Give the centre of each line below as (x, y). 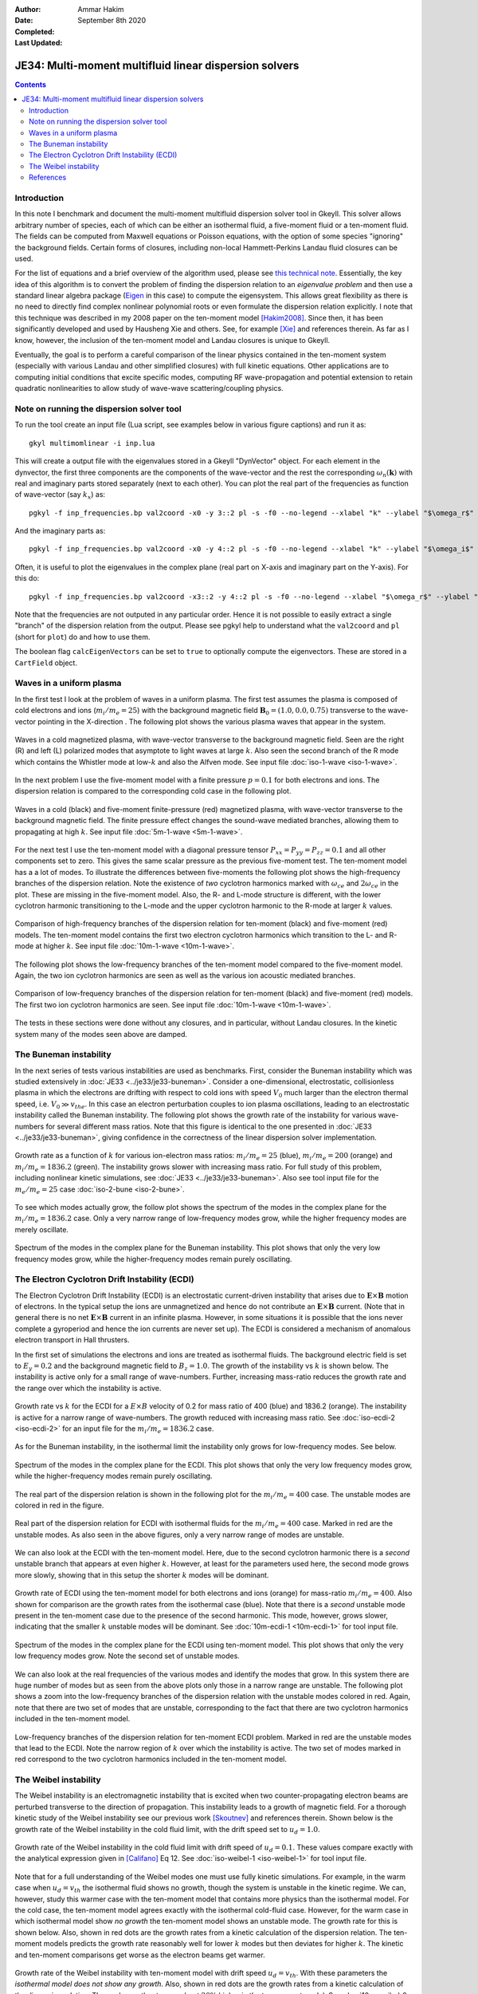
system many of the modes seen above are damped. (101, 1034)
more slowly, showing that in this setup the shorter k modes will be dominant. (142, 1574)
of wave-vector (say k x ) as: (60, 496)
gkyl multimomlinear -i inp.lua (92, 443)
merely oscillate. (42, 1229)
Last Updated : (39, 43)
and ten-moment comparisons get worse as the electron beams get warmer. (140, 1955)
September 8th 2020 (112, 21)
